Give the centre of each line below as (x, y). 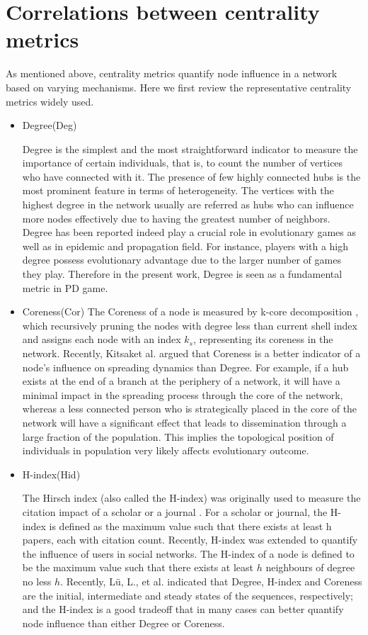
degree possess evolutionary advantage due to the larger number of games (182, 260)
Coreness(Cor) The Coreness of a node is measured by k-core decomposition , (190, 311)
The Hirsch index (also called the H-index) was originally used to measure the (191, 498)
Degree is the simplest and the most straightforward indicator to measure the (190, 148)
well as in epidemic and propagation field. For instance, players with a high (185, 246)
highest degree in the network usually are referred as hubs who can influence (188, 204)
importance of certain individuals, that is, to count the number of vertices (183, 163)
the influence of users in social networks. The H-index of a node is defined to (188, 553)
